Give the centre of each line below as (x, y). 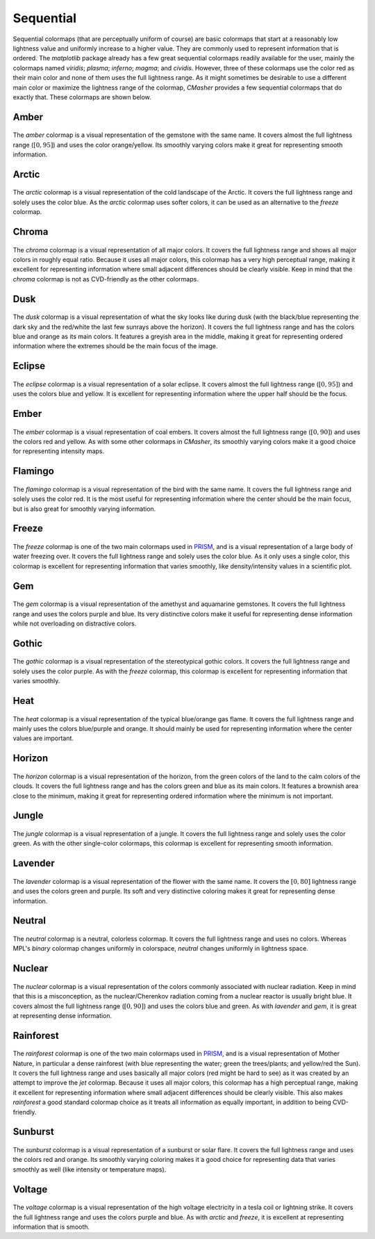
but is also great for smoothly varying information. (84, 509)
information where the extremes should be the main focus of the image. (115, 346)
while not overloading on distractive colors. (75, 623)
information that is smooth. (51, 1227)
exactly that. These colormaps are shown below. (82, 97)
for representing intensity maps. (59, 451)
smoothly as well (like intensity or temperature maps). (90, 1169)
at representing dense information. (62, 1015)
